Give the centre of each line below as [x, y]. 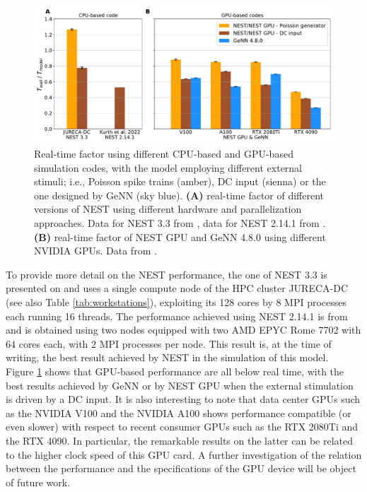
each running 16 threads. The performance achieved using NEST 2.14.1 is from [177, 316]
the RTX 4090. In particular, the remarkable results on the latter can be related [180, 440]
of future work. [38, 482]
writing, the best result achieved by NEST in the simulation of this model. [167, 357]
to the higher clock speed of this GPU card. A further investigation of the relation [184, 454]
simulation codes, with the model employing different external [168, 167]
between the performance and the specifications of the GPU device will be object [181, 468]
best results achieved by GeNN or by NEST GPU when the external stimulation [180, 385]
